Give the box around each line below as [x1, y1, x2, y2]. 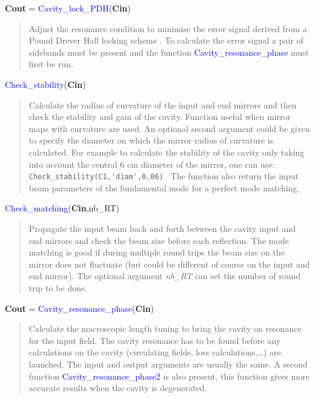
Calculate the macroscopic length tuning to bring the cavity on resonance [28, 322, 302, 335]
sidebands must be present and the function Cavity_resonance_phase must [28, 45, 310, 58]
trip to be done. [28, 282, 87, 294]
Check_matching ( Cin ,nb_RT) [5, 202, 119, 214]
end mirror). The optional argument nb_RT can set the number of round [28, 269, 301, 282]
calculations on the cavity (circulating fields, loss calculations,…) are [28, 346, 281, 358]
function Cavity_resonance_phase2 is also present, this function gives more [28, 369, 310, 382]
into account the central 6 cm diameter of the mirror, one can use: [28, 157, 275, 170]
